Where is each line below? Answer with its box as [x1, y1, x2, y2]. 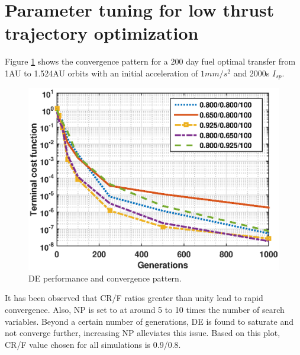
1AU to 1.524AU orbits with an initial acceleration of [5, 66, 198, 79]
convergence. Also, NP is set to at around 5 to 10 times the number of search [5, 303, 285, 315]
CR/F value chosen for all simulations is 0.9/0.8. [5, 338, 181, 350]
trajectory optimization [5, 21, 199, 45]
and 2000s [233, 66, 270, 79]
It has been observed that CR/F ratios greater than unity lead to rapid [5, 292, 263, 304]
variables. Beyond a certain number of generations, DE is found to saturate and [5, 315, 293, 327]
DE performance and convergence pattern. [28, 271, 182, 284]
